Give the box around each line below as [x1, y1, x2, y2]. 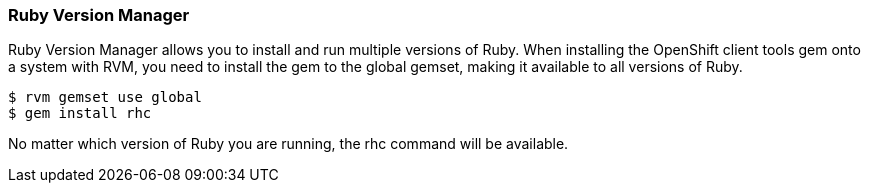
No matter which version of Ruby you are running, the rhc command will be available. [8, 135, 569, 153]
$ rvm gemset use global [8, 89, 202, 106]
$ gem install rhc [8, 105, 152, 122]
